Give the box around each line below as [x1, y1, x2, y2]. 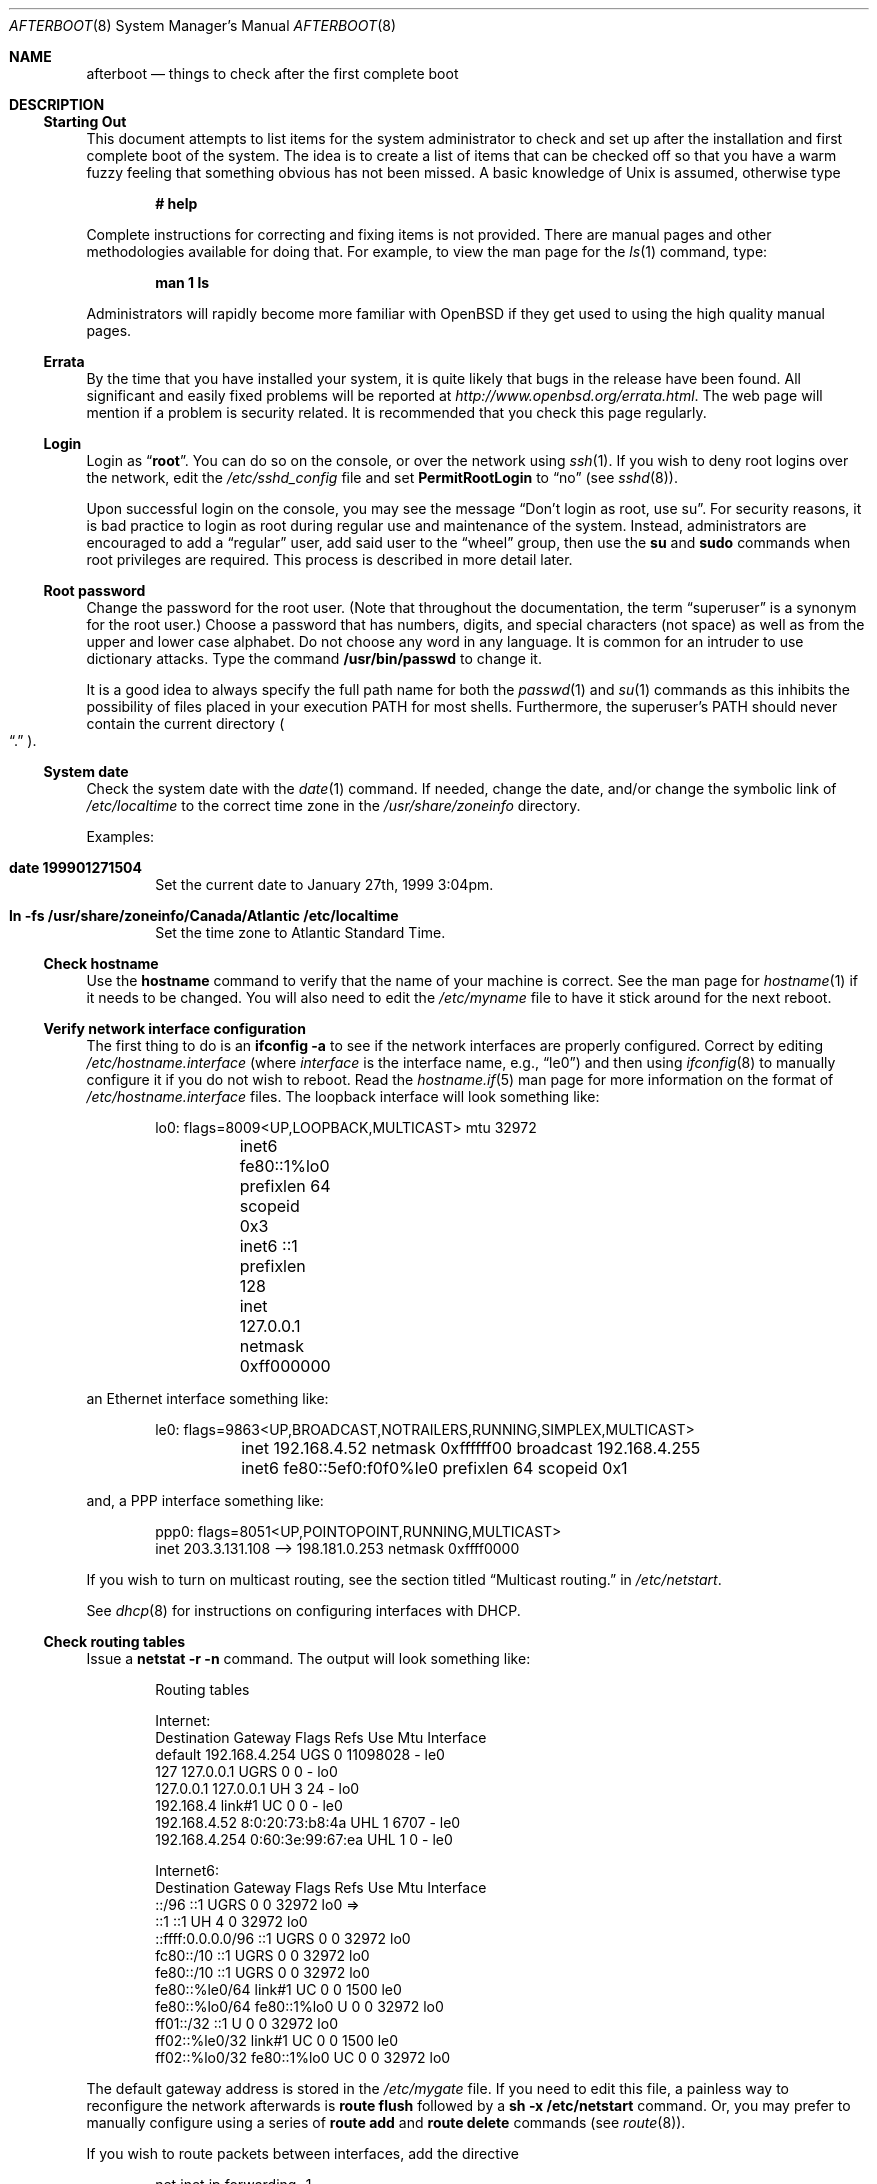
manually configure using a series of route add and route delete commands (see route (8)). [86, 2114, 686, 2131]
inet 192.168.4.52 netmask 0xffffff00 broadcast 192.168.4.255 [241, 1438, 701, 1458]
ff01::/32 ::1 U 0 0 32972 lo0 [155, 2015, 338, 2032]
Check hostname [43, 955, 159, 972]
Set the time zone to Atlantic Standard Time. [155, 924, 446, 941]
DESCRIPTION [9, 96, 105, 113]
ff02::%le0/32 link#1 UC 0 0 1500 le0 [155, 2032, 399, 2049]
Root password [43, 582, 146, 599]
